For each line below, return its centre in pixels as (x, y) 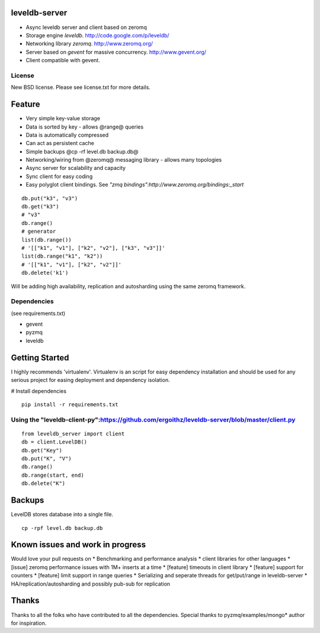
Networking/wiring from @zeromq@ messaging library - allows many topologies (124, 160)
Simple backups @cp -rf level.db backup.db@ (82, 152)
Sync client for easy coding (59, 176)
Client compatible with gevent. (63, 60)
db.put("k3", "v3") (50, 198)
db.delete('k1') (45, 273)
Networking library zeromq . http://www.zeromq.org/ (89, 44)
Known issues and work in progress (79, 545)
